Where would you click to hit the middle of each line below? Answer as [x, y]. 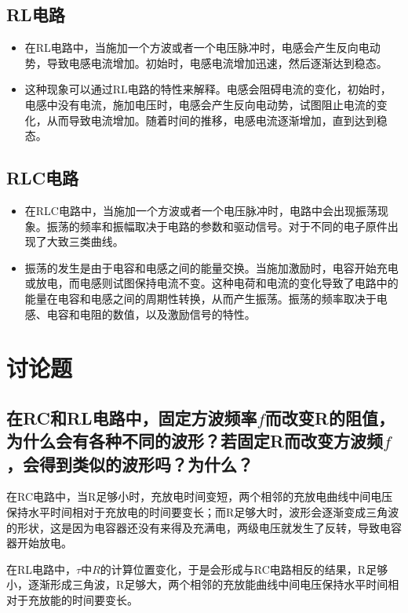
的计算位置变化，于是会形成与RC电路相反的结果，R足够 [244, 569]
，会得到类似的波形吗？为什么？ [130, 463]
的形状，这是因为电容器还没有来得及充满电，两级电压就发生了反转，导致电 [199, 527]
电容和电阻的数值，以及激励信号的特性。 [151, 314]
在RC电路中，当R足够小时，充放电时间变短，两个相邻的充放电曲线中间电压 [200, 496]
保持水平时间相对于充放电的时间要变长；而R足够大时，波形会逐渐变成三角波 [203, 512]
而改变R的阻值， [330, 417]
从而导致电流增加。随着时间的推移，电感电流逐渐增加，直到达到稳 [217, 120]
